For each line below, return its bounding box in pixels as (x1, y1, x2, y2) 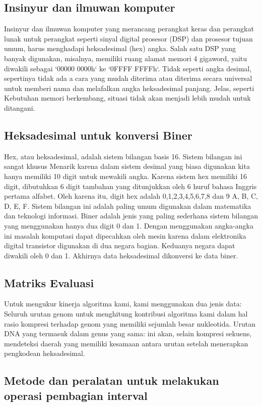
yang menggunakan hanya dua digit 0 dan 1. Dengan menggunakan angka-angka (4, 220, 253, 231)
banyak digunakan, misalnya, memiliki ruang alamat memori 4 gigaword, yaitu (4, 53, 247, 63)
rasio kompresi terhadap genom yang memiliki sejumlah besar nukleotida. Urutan (4, 318, 256, 329)
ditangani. (4, 102, 35, 113)
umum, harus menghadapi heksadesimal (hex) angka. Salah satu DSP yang (4, 43, 236, 54)
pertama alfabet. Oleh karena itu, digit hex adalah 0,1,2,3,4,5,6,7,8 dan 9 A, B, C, (4, 191, 258, 201)
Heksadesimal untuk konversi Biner (4, 127, 192, 143)
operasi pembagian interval (4, 387, 148, 403)
